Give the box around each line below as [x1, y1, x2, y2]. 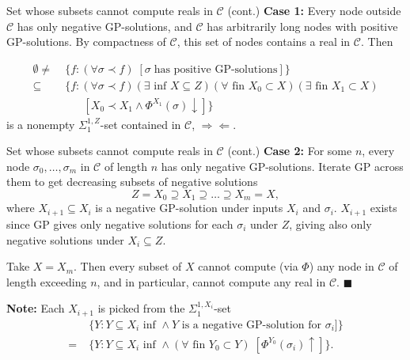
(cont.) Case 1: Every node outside [227, 2, 401, 18]
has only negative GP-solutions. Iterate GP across [161, 157, 404, 174]
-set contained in [100, 116, 181, 132]
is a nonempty [6, 116, 75, 132]
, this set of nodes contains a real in [177, 33, 351, 50]
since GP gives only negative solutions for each [6, 215, 233, 232]
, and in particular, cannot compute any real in [97, 273, 326, 290]
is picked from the [97, 300, 185, 316]
